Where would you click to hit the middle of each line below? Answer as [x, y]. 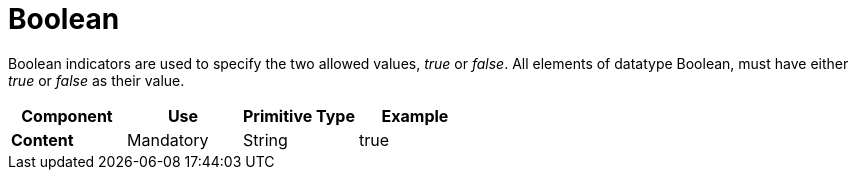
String [265, 139]
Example [415, 115]
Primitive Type [298, 115]
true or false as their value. [96, 80]
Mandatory [167, 139]
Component [67, 115]
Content [42, 139]
